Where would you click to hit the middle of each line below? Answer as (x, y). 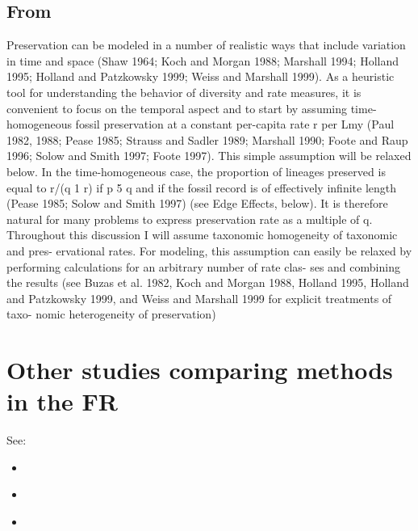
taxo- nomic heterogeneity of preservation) (111, 314)
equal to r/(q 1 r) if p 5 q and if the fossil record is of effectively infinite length (201, 187)
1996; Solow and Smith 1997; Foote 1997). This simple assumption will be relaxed (209, 156)
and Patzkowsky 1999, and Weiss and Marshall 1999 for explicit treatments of (199, 298)
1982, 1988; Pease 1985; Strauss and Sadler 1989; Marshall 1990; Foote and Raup (207, 139)
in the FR (62, 401)
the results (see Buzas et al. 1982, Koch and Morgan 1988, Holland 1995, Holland (208, 282)
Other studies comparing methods (200, 370)
